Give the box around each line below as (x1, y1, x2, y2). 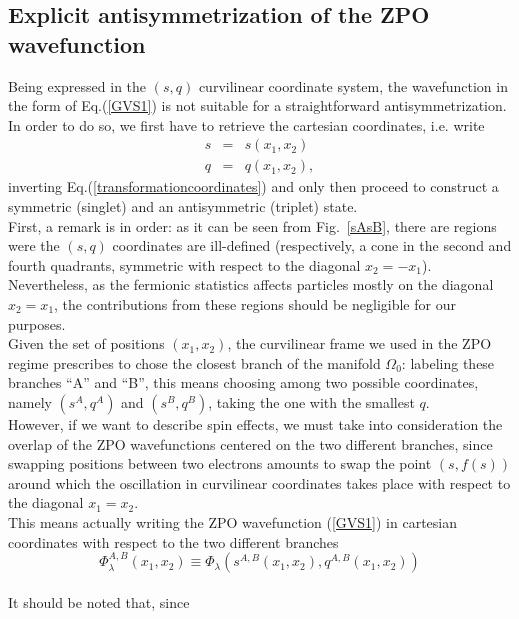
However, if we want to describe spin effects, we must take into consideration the (8, 413, 503, 434)
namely (8, 391, 52, 412)
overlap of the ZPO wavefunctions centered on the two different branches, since (8, 433, 493, 454)
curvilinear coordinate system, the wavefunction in (198, 75, 508, 96)
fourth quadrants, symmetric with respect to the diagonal (8, 254, 361, 275)
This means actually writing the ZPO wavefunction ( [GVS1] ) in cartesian (8, 511, 458, 532)
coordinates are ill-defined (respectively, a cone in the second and (112, 235, 512, 256)
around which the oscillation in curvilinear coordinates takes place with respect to (8, 472, 511, 493)
